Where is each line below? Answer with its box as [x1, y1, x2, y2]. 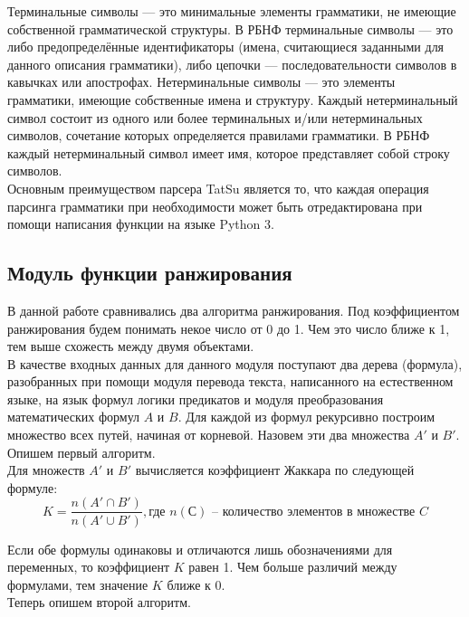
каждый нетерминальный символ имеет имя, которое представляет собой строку [7, 143, 450, 162]
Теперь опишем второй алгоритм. [7, 593, 191, 612]
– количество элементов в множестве [212, 505, 416, 518]
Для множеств [7, 460, 85, 479]
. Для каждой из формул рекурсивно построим [177, 407, 435, 426]
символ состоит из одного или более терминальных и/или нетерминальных [7, 108, 423, 127]
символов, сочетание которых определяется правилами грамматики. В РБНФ [7, 126, 430, 145]
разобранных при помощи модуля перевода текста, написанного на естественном [7, 372, 454, 391]
